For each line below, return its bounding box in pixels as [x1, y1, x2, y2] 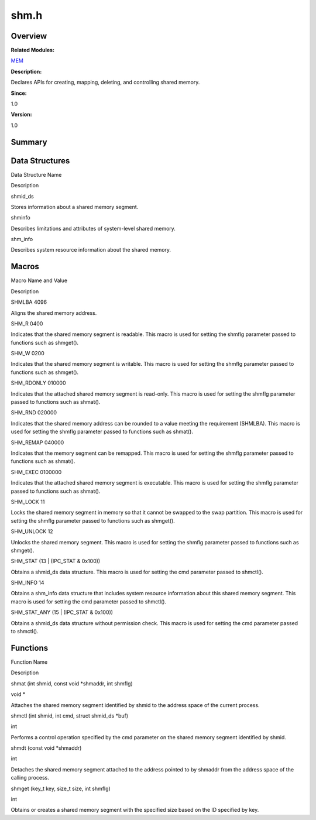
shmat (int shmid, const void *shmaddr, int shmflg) [11, 680, 133, 687]
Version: [11, 111, 32, 118]
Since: [11, 90, 27, 97]
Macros [11, 262, 39, 272]
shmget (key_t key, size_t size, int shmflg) [11, 785, 111, 792]
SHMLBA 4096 [11, 299, 47, 306]
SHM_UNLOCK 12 [11, 528, 53, 535]
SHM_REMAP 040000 [11, 439, 64, 446]
